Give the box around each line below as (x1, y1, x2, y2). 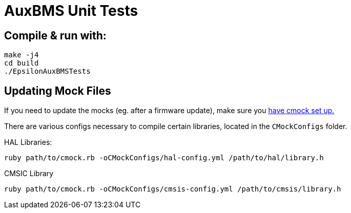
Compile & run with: (4, 29, 107, 42)
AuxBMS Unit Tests (4, 2, 138, 19)
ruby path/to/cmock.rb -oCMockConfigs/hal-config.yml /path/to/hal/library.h (4, 154, 324, 162)
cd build (4, 59, 39, 68)
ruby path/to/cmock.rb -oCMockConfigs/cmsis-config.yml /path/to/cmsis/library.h (4, 185, 341, 194)
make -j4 (4, 51, 39, 59)
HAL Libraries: (4, 138, 52, 147)
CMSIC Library (4, 169, 54, 178)
